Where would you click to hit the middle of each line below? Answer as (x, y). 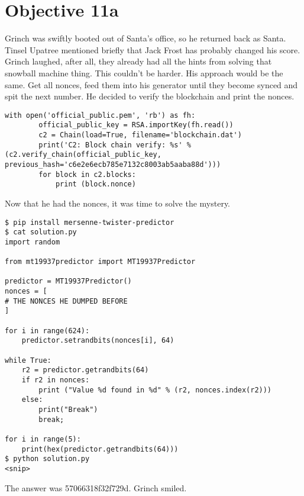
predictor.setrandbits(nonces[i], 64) (98, 341)
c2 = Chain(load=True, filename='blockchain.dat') (140, 135)
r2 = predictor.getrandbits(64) (85, 370)
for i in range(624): (47, 331)
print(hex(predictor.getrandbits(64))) (100, 449)
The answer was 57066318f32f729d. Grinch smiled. (96, 487)
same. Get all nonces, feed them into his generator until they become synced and (151, 84)
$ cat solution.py (41, 232)
